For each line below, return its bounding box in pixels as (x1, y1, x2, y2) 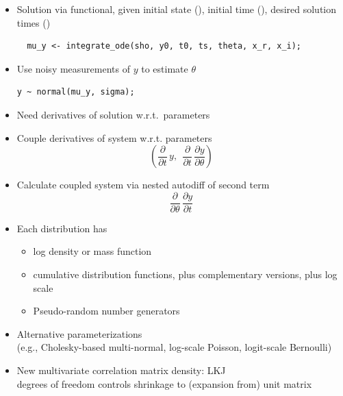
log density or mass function (33, 244, 152, 258)
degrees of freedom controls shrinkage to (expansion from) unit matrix (16, 376, 312, 391)
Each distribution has (16, 221, 107, 235)
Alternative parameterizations (16, 326, 142, 341)
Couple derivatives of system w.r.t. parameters (16, 130, 212, 145)
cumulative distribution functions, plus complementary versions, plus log (33, 267, 338, 281)
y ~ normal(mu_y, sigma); (16, 87, 135, 97)
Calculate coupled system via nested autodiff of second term (16, 177, 270, 192)
